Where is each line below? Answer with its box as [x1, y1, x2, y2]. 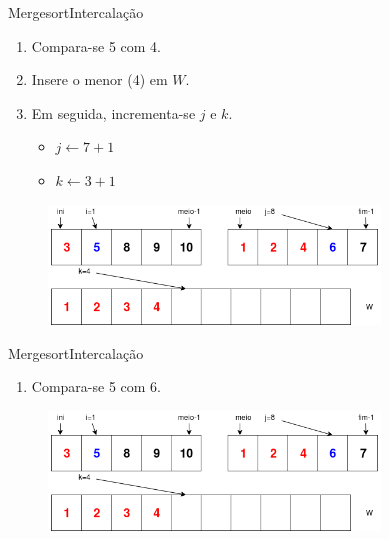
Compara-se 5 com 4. [31, 35, 161, 56]
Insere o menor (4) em [31, 69, 168, 90]
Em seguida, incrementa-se [31, 102, 196, 123]
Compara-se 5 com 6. [31, 376, 161, 397]
